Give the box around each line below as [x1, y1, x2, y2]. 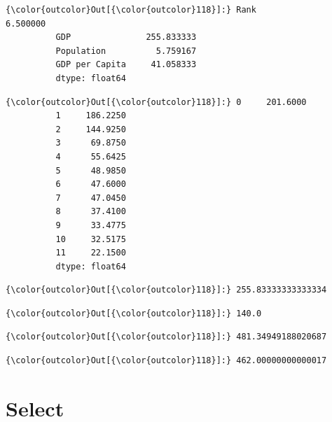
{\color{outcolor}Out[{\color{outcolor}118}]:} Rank [6, 5, 256, 15]
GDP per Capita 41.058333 [55, 59, 197, 70]
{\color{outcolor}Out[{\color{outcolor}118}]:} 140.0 [6, 308, 262, 318]
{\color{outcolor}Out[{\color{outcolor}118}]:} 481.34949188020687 [6, 332, 327, 342]
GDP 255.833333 [55, 32, 197, 43]
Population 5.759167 [55, 45, 197, 56]
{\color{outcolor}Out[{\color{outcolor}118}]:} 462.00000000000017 [6, 356, 327, 366]
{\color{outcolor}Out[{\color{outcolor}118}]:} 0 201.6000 [6, 97, 307, 107]
